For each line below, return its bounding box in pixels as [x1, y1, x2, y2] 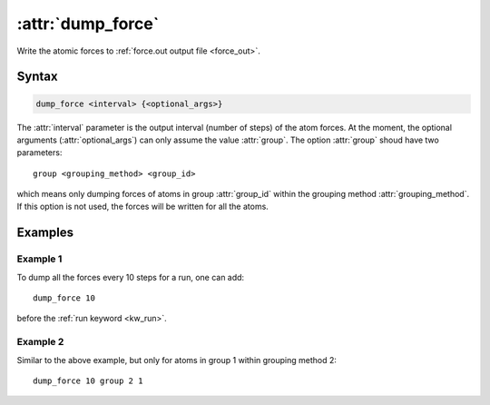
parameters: [16, 147, 63, 158]
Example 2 [16, 336, 64, 349]
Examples [16, 225, 74, 241]
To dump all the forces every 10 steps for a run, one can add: [16, 272, 245, 282]
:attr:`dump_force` [16, 14, 160, 34]
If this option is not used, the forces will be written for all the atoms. [16, 201, 269, 212]
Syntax [16, 69, 58, 84]
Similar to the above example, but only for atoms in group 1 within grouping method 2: [16, 354, 338, 365]
